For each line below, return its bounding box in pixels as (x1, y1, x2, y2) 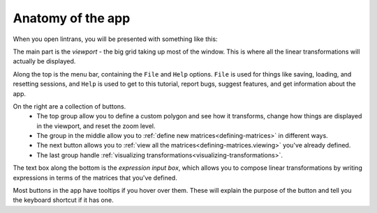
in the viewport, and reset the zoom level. (36, 122, 156, 130)
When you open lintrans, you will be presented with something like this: (13, 35, 218, 43)
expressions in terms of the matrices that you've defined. (13, 173, 177, 182)
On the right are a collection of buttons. (13, 102, 126, 111)
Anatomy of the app (13, 10, 131, 26)
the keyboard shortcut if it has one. (13, 196, 114, 205)
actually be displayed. (13, 57, 76, 65)
